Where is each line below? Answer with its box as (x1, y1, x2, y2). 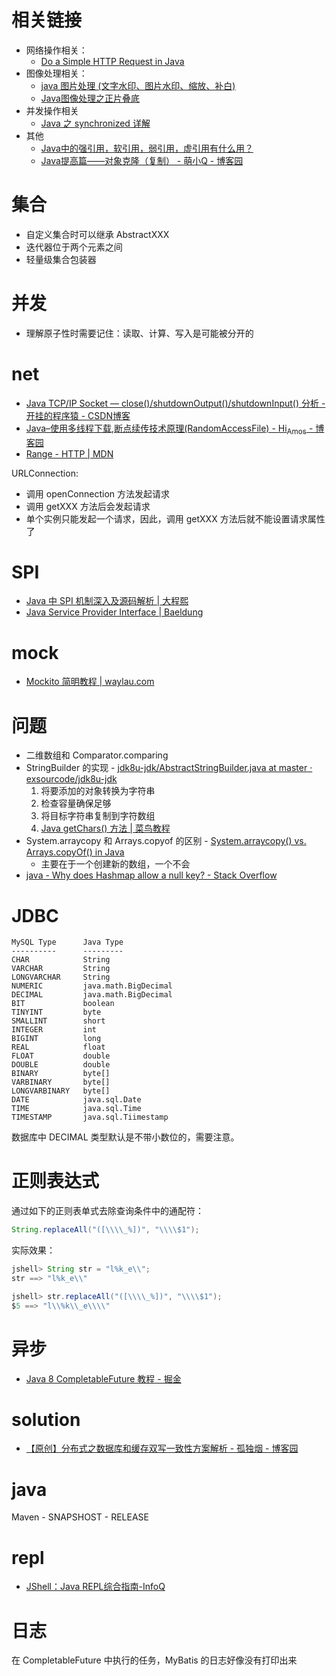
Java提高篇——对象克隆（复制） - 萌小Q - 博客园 (40, 154, 244, 166)
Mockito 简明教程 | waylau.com (25, 676, 155, 688)
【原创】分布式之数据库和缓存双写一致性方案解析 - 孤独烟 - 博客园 (25, 1442, 299, 1455)
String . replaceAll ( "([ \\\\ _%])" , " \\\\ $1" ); (11, 1225, 200, 1235)
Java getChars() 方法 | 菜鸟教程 (40, 822, 171, 835)
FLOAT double (11, 1051, 111, 1061)
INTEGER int (11, 1025, 98, 1035)
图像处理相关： (25, 67, 88, 79)
